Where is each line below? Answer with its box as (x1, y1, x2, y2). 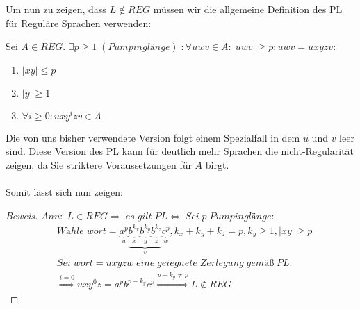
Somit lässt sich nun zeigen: (6, 185, 123, 199)
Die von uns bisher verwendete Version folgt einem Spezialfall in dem (6, 130, 300, 144)
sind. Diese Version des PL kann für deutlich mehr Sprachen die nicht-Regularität (6, 144, 354, 158)
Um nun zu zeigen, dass (6, 2, 106, 16)
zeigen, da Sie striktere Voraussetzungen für (6, 157, 192, 172)
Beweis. (6, 208, 38, 222)
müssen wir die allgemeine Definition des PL (153, 2, 343, 16)
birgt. (205, 157, 229, 172)
